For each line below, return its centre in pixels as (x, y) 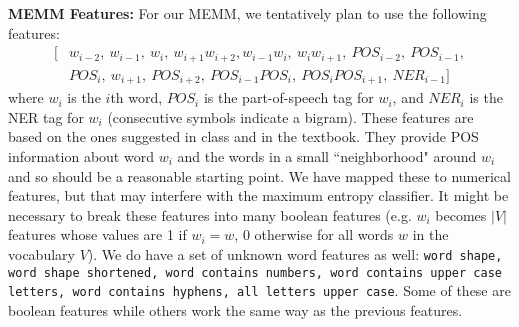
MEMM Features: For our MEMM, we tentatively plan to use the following (247, 13)
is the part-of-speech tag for (288, 97)
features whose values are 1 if (97, 234)
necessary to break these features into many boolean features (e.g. (210, 214)
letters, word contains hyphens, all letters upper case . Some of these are (259, 290)
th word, (136, 97)
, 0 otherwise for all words (314, 234)
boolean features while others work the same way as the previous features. (235, 309)
